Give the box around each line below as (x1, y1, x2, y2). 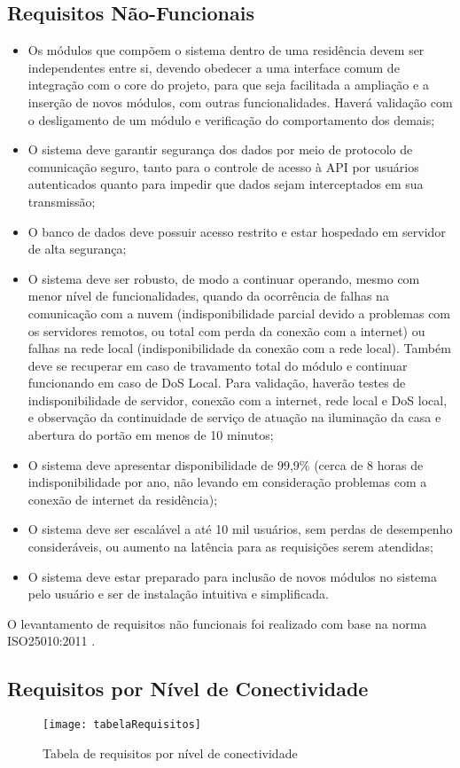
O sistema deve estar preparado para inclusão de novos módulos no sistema (27, 567, 437, 585)
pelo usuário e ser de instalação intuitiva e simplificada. (27, 584, 329, 603)
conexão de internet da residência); (27, 490, 218, 508)
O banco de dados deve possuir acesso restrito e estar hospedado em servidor (27, 222, 446, 240)
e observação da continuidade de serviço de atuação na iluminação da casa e (27, 408, 441, 427)
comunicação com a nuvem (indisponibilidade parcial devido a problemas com (27, 303, 451, 322)
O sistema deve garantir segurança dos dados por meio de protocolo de (27, 140, 413, 159)
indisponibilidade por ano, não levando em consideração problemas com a (27, 473, 427, 491)
